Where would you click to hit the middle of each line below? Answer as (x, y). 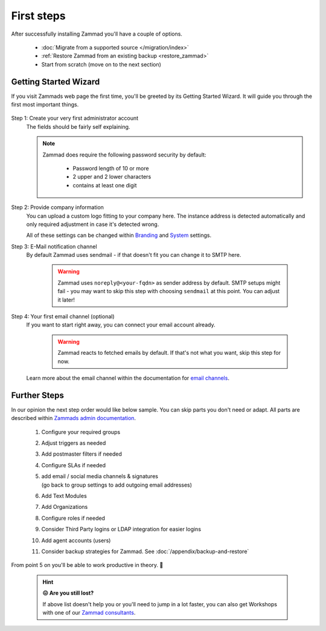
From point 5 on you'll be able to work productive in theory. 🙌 (87, 565)
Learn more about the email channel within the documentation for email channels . (128, 378)
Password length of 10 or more (111, 168)
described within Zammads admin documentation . (73, 418)
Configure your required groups (81, 432)
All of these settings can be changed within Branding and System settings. (119, 235)
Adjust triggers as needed (74, 443)
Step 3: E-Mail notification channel (54, 246)
